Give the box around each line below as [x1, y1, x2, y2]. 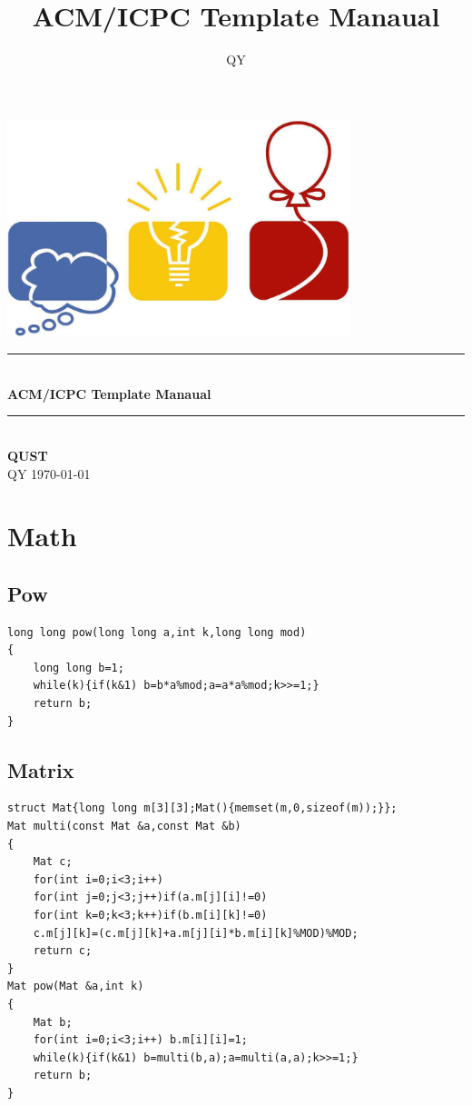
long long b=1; [33, 661, 124, 674]
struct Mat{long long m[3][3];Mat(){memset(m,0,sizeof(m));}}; [7, 802, 398, 815]
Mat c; [33, 855, 73, 869]
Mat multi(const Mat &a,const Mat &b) [7, 820, 241, 833]
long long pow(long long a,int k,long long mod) [7, 625, 307, 639]
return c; [33, 944, 93, 958]
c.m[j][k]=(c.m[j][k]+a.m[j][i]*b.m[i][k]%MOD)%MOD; [33, 926, 359, 940]
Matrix [7, 755, 74, 783]
